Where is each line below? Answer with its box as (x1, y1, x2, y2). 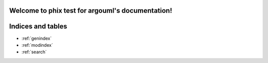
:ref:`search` (21, 49, 47, 55)
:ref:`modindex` (21, 42, 53, 48)
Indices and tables (9, 22, 67, 31)
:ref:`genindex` (21, 35, 52, 41)
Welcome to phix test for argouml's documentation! (9, 6, 172, 15)
